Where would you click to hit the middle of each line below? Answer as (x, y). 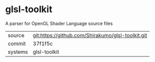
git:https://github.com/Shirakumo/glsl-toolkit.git (90, 35)
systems (18, 52)
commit (17, 43)
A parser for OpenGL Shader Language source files (59, 23)
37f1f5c (43, 43)
